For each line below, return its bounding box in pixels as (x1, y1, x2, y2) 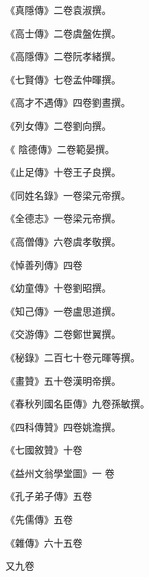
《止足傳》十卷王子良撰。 (5, 165, 121, 179)
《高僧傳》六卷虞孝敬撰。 (5, 234, 121, 248)
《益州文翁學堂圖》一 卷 (5, 465, 115, 480)
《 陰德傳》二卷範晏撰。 (5, 141, 115, 156)
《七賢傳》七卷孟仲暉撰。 (5, 72, 121, 86)
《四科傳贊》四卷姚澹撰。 (5, 419, 121, 434)
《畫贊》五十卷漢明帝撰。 (5, 373, 121, 387)
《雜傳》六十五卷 (5, 535, 82, 549)
